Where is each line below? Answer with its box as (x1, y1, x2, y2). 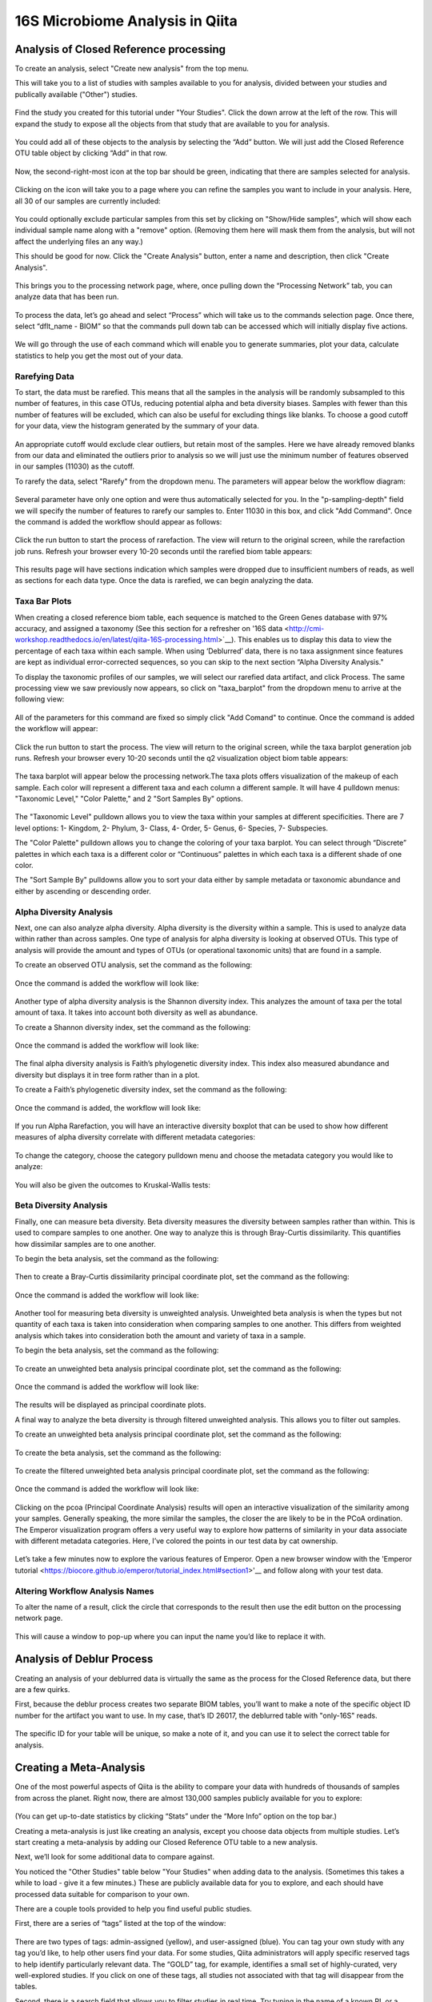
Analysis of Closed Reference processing (14, 42, 226, 56)
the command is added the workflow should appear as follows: (14, 517, 222, 526)
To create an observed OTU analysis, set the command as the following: (14, 960, 253, 970)
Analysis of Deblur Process (14, 1652, 154, 1666)
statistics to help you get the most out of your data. (14, 351, 183, 360)
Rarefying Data (14, 371, 75, 382)
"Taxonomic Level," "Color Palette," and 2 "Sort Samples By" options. (14, 794, 243, 804)
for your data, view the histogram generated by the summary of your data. (14, 421, 259, 431)
